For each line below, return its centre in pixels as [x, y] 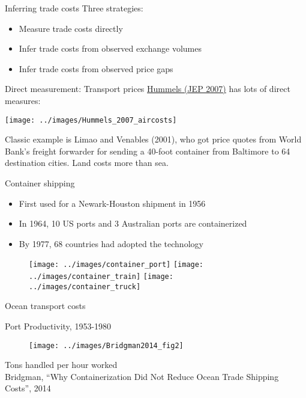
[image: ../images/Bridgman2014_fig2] [106, 345]
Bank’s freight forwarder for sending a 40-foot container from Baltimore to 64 [148, 151]
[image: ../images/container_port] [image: [116, 265]
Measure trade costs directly [71, 28]
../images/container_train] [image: [101, 277]
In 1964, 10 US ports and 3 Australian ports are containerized [133, 223]
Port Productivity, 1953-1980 [58, 326]
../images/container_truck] [85, 286]
